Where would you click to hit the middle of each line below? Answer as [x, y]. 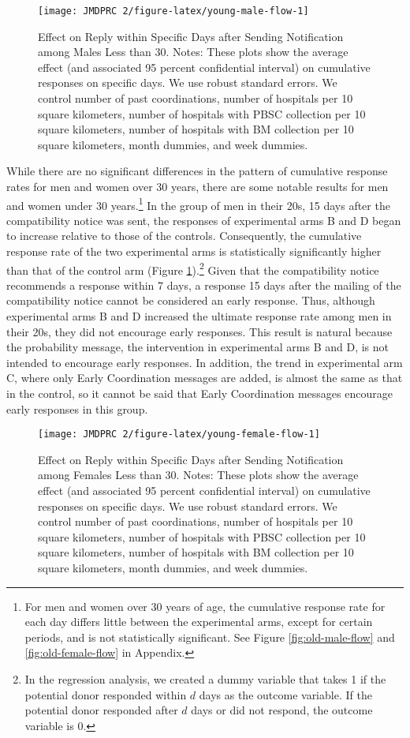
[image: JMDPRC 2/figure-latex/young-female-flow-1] [179, 435]
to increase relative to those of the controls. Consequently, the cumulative [184, 236]
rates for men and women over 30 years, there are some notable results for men [198, 186]
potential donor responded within [106, 694]
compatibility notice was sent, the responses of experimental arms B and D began [204, 220]
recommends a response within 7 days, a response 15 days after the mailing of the [204, 285]
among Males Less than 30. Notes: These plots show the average [193, 52]
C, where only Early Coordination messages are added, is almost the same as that [205, 378]
